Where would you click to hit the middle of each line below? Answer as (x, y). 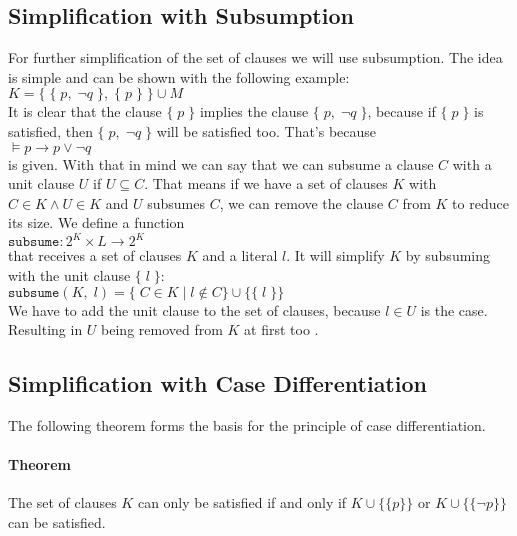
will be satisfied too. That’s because (266, 130)
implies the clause (254, 111)
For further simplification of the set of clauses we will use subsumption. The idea (255, 57)
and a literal (240, 255)
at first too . (281, 329)
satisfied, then (50, 130)
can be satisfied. (57, 522)
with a (472, 163)
